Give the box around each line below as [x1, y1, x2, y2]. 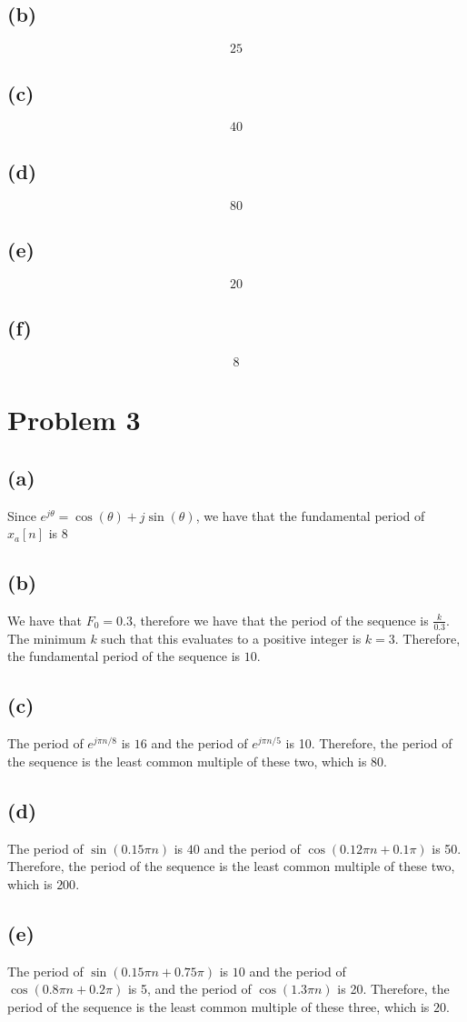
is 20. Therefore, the [337, 979, 450, 998]
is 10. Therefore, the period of [285, 734, 452, 753]
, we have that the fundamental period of [195, 506, 425, 525]
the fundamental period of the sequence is [7, 646, 241, 666]
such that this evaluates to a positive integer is [101, 628, 362, 647]
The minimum [7, 628, 86, 647]
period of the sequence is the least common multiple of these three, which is [7, 997, 430, 1016]
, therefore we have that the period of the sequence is [132, 610, 429, 629]
